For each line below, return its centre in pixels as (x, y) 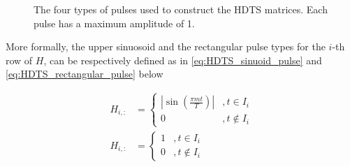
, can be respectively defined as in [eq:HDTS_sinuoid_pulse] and (183, 60)
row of (19, 60)
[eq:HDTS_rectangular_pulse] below (85, 74)
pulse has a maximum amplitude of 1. (114, 23)
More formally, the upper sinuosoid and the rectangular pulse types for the (166, 46)
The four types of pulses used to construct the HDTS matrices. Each (181, 9)
